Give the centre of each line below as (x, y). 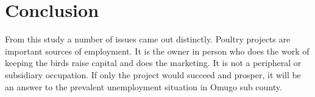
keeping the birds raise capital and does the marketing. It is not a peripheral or (153, 63)
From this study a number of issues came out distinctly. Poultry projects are (148, 39)
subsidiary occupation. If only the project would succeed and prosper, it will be (153, 74)
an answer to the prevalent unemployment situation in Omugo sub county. (143, 86)
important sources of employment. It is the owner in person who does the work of (157, 51)
